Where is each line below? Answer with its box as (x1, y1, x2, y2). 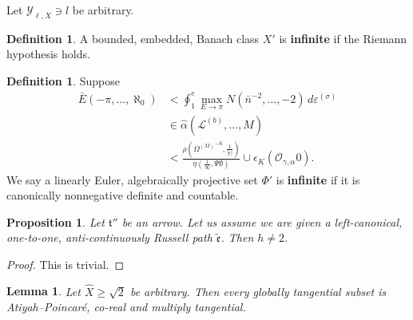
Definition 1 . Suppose (6, 72, 121, 89)
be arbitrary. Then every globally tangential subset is (129, 282, 387, 299)
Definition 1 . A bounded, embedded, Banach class (6, 30, 260, 46)
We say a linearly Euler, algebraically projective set (6, 171, 258, 188)
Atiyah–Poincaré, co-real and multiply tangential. (6, 298, 246, 315)
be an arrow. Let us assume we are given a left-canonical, (121, 213, 403, 230)
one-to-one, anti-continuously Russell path (6, 229, 212, 246)
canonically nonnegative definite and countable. (6, 187, 239, 203)
